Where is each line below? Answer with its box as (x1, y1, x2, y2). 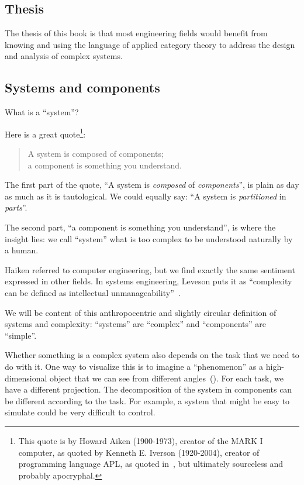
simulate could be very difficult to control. (5, 406, 156, 418)
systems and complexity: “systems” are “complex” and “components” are (5, 318, 266, 330)
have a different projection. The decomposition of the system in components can (5, 383, 292, 395)
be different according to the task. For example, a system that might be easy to (5, 394, 290, 407)
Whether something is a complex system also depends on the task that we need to (5, 349, 299, 361)
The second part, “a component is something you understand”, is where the (5, 221, 276, 233)
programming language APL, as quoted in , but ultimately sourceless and (18, 458, 284, 470)
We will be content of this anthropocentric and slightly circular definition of (5, 306, 277, 318)
